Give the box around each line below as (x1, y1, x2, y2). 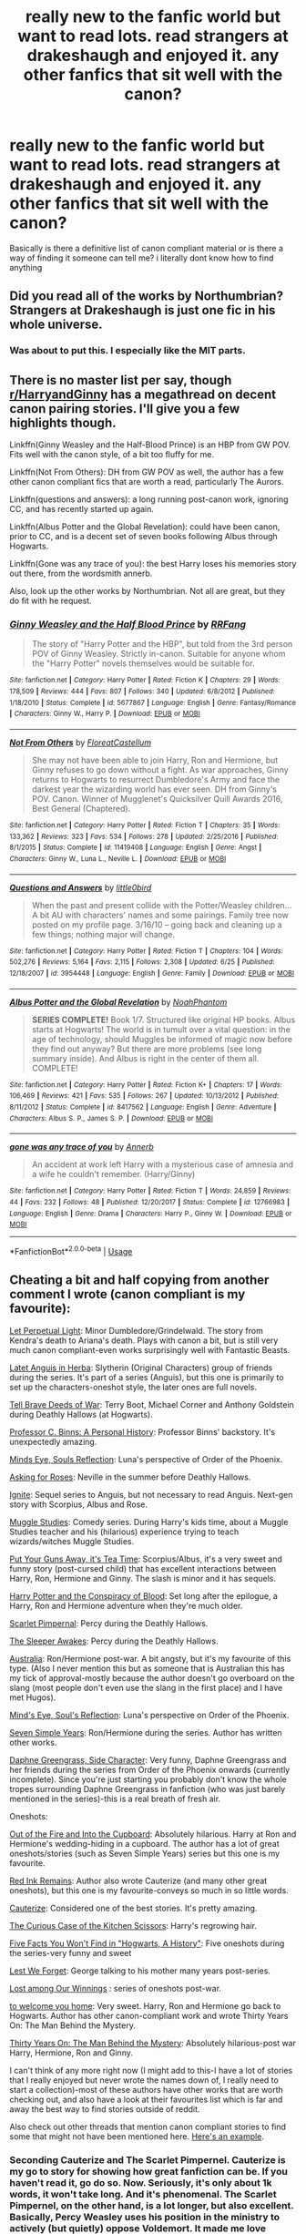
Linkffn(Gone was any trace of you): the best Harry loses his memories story (9, 558, 297, 569)
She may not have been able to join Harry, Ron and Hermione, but (31, 754, 279, 765)
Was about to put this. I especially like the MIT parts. (9, 344, 246, 357)
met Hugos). (9, 1692, 56, 1703)
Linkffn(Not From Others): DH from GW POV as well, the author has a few (9, 466, 284, 477)
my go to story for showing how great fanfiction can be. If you (9, 2165, 289, 2178)
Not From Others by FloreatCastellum (9, 736, 152, 748)
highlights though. (9, 415, 117, 430)
